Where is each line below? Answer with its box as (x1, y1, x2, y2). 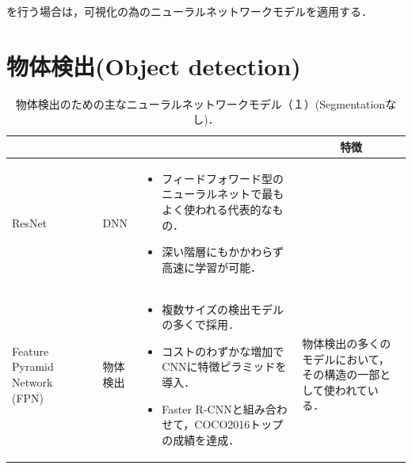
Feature (12, 342, 49, 359)
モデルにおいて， (302, 350, 390, 367)
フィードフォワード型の (162, 170, 284, 186)
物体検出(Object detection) (6, 49, 301, 82)
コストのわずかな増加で (162, 342, 284, 359)
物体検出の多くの (302, 334, 391, 351)
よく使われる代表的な (162, 200, 273, 217)
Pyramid (12, 358, 54, 375)
